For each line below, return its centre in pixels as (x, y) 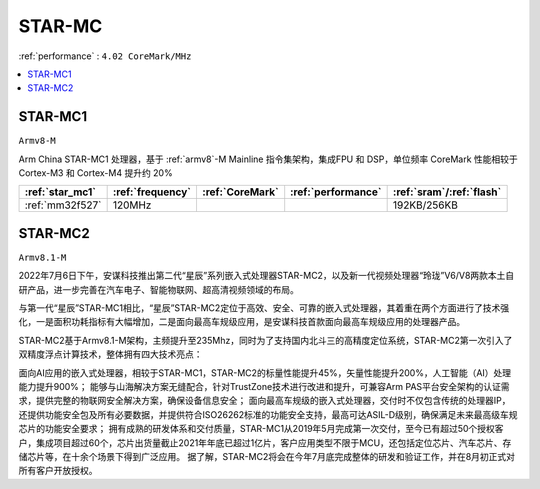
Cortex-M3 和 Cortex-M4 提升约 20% (96, 173)
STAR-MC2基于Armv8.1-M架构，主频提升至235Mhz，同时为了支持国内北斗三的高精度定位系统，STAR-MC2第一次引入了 (265, 340)
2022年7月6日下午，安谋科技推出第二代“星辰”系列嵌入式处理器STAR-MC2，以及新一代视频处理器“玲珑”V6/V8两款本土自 (266, 276)
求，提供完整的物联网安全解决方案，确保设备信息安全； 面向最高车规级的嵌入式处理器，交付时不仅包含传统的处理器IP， (264, 401)
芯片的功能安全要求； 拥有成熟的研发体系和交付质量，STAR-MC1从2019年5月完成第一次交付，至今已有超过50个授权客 (261, 429)
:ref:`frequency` (152, 192)
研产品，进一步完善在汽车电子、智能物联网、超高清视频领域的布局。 (158, 289)
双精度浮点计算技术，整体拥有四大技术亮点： (110, 354)
